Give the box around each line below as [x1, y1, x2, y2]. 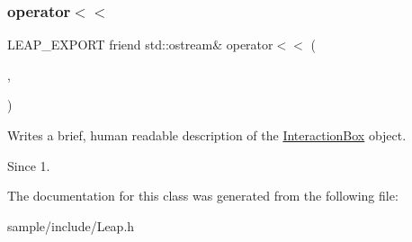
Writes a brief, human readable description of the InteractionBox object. [7, 126, 407, 144]
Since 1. [7, 156, 50, 175]
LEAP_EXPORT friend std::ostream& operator [7, 35, 273, 54]
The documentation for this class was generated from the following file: [7, 186, 399, 205]
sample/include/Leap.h [7, 216, 135, 235]
